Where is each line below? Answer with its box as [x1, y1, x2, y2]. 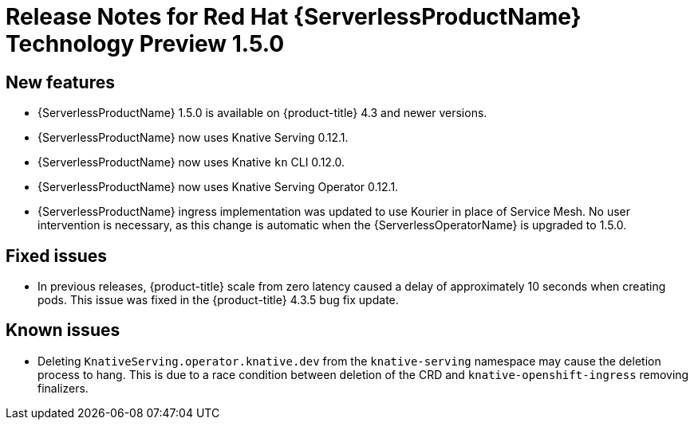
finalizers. [37, 381, 89, 395]
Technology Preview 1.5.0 [6, 30, 285, 57]
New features [6, 72, 115, 92]
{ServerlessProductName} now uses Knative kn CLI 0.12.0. [37, 155, 345, 170]
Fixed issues [6, 245, 108, 266]
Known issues [6, 320, 120, 341]
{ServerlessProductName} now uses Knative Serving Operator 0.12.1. [37, 180, 399, 194]
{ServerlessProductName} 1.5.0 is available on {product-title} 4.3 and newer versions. [37, 106, 487, 120]
